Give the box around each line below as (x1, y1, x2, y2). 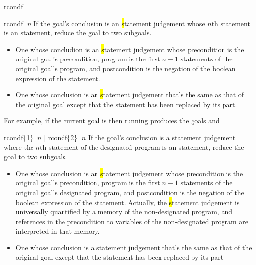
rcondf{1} (4, 132, 33, 142)
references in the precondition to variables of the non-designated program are (15, 216, 249, 226)
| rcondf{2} (44, 132, 78, 142)
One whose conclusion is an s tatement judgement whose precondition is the (15, 168, 243, 178)
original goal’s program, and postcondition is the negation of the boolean (15, 63, 236, 73)
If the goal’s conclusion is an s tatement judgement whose (33, 18, 205, 28)
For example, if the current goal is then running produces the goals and (4, 116, 220, 126)
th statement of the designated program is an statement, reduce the (40, 142, 244, 152)
